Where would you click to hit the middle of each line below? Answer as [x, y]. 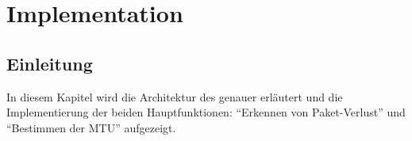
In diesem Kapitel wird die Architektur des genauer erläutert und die [175, 96]
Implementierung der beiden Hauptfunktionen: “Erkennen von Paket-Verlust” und [206, 112]
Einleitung [50, 63]
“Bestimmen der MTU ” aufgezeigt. [91, 127]
